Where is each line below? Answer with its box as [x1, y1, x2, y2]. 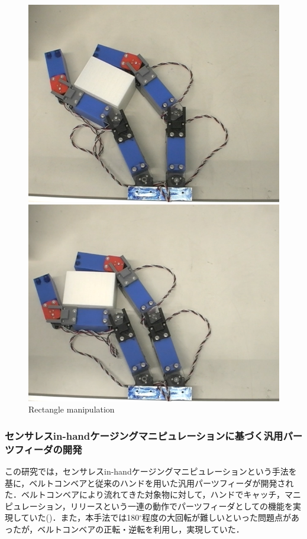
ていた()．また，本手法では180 [21, 511, 140, 524]
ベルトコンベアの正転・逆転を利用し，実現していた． [37, 523, 244, 535]
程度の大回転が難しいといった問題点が [142, 511, 292, 524]
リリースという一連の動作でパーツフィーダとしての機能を [70, 499, 293, 512]
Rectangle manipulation [28, 403, 115, 415]
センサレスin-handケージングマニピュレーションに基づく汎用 [5, 428, 283, 443]
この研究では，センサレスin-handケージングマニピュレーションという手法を [5, 465, 297, 478]
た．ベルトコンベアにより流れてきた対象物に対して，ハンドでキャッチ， [5, 488, 285, 501]
